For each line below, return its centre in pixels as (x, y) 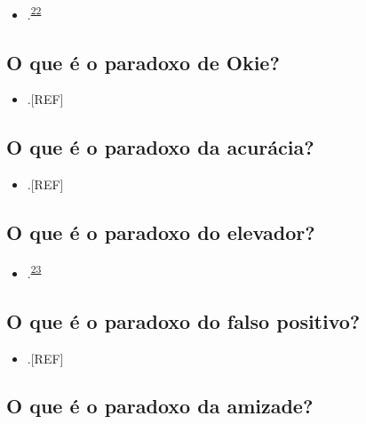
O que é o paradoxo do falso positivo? (183, 320)
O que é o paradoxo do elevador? (161, 232)
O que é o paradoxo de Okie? (143, 62)
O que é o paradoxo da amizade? (160, 406)
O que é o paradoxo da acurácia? (160, 147)
